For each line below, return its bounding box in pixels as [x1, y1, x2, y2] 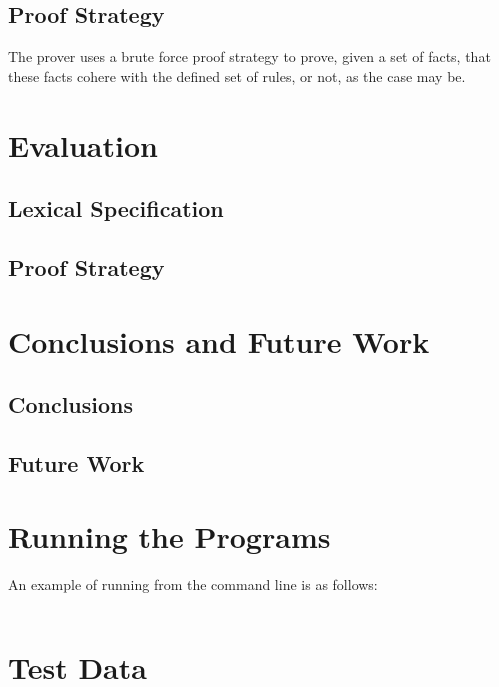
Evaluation [8, 124, 158, 165]
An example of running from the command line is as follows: [8, 574, 378, 595]
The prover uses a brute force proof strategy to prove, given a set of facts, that [8, 46, 491, 67]
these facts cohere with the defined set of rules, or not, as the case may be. [8, 65, 466, 86]
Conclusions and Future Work [8, 320, 430, 361]
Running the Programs [8, 516, 331, 557]
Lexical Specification [8, 193, 224, 224]
